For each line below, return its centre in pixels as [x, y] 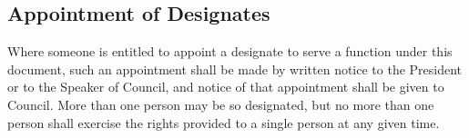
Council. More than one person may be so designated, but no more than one [221, 104]
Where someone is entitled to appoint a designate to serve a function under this [230, 51]
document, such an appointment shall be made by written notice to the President [235, 69]
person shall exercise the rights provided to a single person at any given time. [224, 122]
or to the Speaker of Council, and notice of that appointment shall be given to [226, 87]
